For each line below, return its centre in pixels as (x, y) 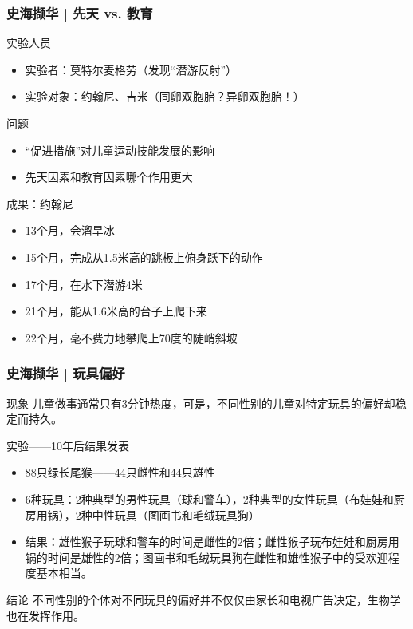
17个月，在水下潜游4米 (84, 284)
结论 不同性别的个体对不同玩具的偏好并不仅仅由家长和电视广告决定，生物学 (204, 599)
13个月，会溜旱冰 (70, 230)
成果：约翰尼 (40, 203)
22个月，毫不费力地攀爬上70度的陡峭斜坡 (131, 337)
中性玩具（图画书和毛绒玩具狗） (176, 514)
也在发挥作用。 (45, 615)
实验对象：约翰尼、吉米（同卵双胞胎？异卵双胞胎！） (165, 96)
